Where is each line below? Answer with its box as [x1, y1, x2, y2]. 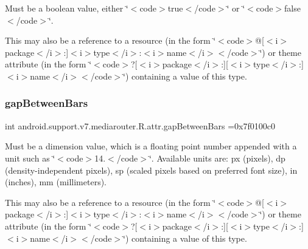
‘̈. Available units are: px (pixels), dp [149, 151, 285, 164]
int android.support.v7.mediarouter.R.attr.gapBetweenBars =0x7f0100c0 [5, 119, 275, 132]
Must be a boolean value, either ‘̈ [5, 2, 128, 14]
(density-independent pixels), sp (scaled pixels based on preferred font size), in [5, 163, 298, 176]
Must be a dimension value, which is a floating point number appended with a [5, 140, 297, 152]
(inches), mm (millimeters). [5, 176, 107, 188]
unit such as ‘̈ [5, 151, 55, 164]
